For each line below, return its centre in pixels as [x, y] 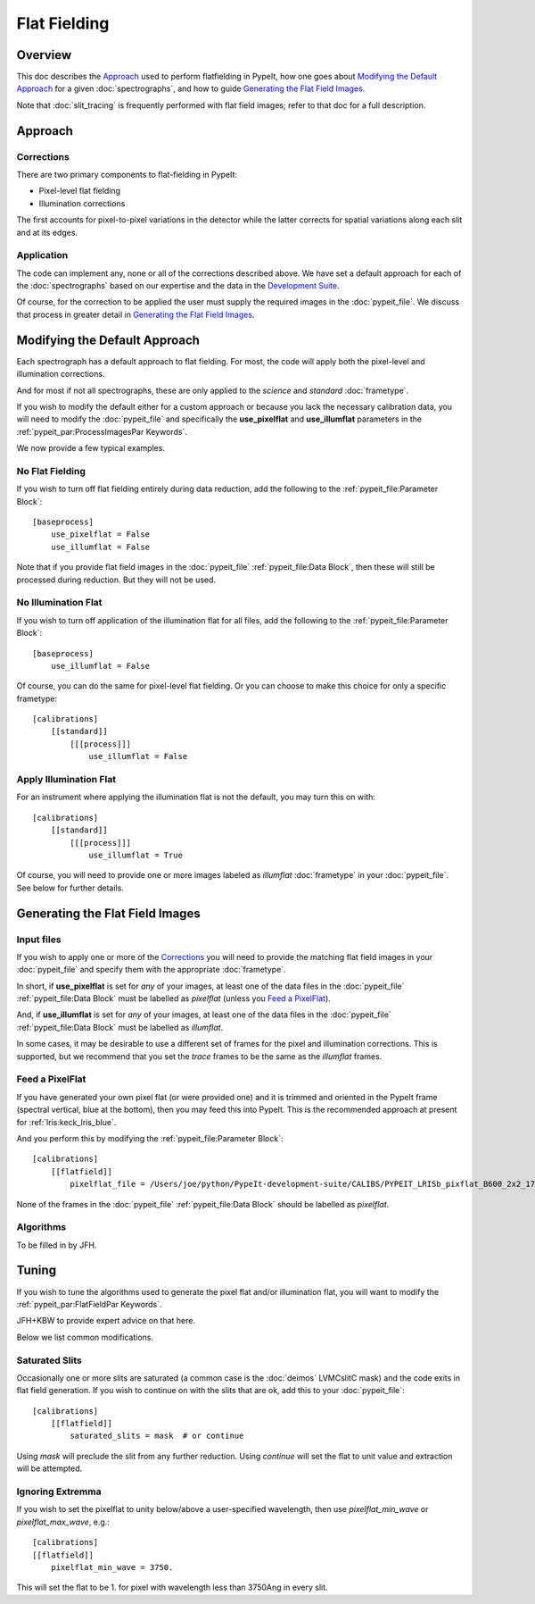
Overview [44, 55]
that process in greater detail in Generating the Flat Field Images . [136, 314]
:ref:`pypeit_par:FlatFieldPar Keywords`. [89, 1304]
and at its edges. [47, 232]
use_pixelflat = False [100, 535]
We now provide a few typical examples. [91, 448]
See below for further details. [70, 888]
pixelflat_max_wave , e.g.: [63, 1522]
